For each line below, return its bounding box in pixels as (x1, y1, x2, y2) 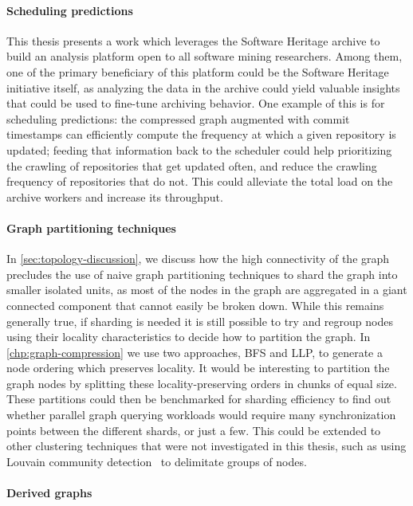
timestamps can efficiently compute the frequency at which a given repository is (6, 126, 396, 143)
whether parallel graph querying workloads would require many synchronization (6, 406, 396, 423)
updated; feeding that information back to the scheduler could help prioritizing (6, 141, 392, 158)
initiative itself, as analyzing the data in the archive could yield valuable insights (6, 79, 400, 96)
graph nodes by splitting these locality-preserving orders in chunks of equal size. (6, 375, 397, 391)
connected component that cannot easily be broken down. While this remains (6, 296, 384, 313)
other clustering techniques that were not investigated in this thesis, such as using (6, 437, 407, 454)
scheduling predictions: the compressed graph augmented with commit (6, 110, 350, 127)
